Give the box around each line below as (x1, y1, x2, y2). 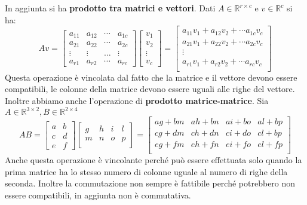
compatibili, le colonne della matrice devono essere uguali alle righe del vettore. (5, 82, 295, 95)
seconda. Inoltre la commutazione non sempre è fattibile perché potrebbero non (5, 177, 296, 189)
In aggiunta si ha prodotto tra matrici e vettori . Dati (5, 2, 216, 14)
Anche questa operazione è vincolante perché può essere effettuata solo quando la (5, 154, 302, 166)
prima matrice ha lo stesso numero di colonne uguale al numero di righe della (5, 165, 288, 178)
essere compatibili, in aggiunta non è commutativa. (5, 188, 191, 201)
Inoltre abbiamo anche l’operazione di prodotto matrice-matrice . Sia (5, 94, 269, 106)
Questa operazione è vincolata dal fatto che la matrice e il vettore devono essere (5, 71, 297, 83)
